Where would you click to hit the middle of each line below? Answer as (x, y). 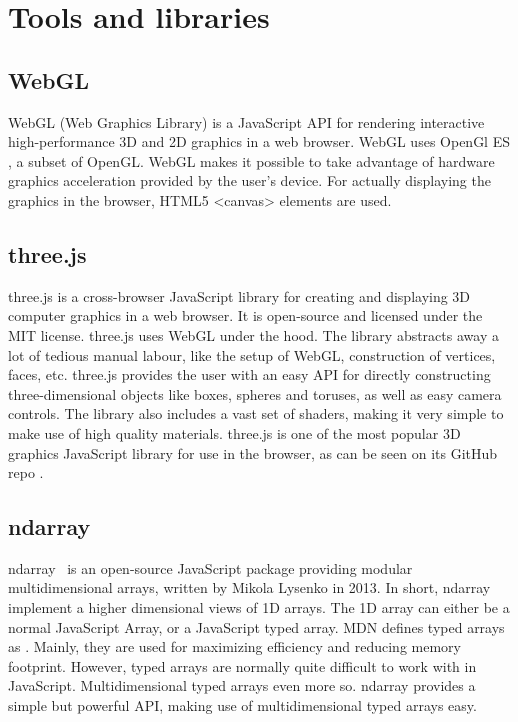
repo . (26, 472)
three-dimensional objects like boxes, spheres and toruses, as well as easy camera (255, 393)
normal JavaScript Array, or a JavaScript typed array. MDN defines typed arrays (256, 626)
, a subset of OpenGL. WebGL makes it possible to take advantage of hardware (251, 160)
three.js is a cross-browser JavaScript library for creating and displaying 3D (239, 295)
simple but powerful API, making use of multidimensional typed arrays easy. (242, 705)
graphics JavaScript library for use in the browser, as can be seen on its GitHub (253, 452)
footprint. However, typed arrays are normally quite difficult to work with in (242, 665)
